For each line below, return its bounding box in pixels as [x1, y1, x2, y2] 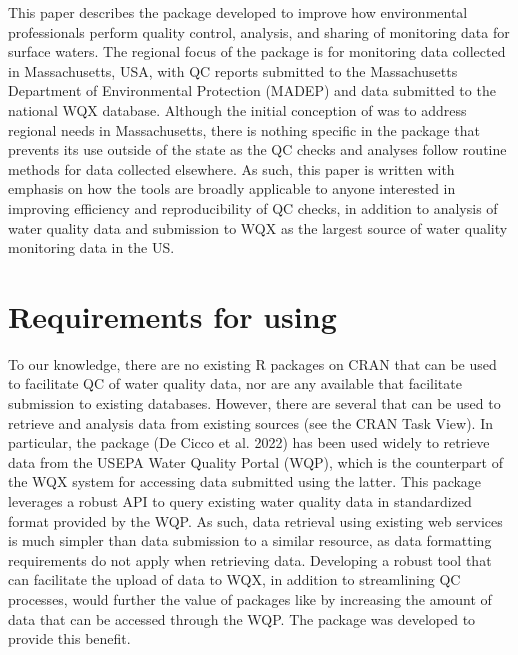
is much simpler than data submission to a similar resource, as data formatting [8, 530, 492, 551]
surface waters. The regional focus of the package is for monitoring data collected [8, 41, 506, 62]
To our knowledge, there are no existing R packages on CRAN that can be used [8, 353, 497, 374]
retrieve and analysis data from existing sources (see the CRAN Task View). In [8, 412, 494, 433]
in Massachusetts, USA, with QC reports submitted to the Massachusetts [8, 60, 458, 81]
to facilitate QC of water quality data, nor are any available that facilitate [8, 373, 462, 394]
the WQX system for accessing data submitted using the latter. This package [8, 471, 482, 492]
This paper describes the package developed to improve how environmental [8, 2, 468, 22]
